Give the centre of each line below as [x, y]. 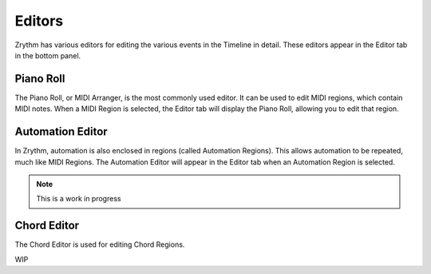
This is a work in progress [79, 199]
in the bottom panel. [48, 55]
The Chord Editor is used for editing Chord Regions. [100, 244]
